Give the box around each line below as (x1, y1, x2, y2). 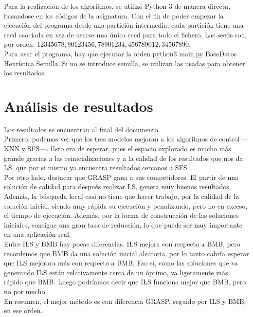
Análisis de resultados (4, 96, 153, 116)
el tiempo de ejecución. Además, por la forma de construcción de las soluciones (4, 210, 239, 220)
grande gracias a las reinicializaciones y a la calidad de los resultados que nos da (4, 153, 243, 163)
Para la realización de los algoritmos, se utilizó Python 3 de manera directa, (4, 1, 231, 11)
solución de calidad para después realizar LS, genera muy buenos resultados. (4, 181, 231, 192)
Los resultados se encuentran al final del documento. (4, 124, 160, 134)
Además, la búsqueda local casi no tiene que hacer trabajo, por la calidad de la (4, 191, 239, 201)
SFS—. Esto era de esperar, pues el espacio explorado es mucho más (27, 143, 231, 154)
